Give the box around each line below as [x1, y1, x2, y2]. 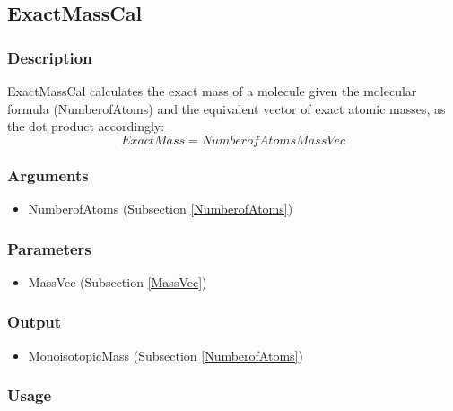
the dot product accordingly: [7, 117, 165, 136]
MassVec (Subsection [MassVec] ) [28, 272, 207, 291]
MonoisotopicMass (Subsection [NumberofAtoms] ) [28, 345, 303, 364]
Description [7, 46, 92, 68]
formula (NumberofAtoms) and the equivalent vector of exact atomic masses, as [7, 99, 446, 118]
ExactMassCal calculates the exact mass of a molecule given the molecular [7, 82, 417, 100]
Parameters [7, 237, 91, 259]
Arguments [7, 163, 89, 186]
